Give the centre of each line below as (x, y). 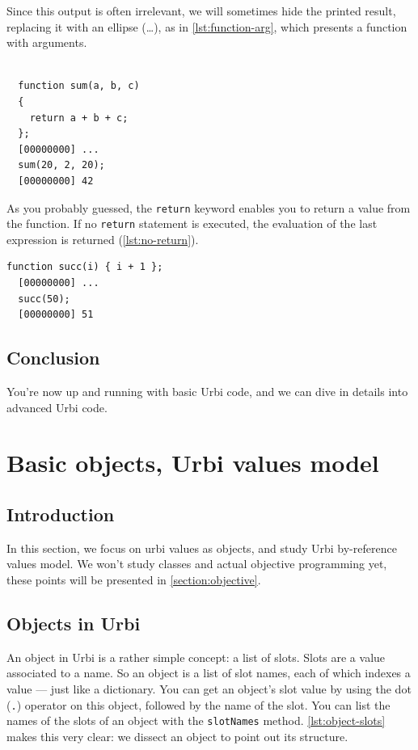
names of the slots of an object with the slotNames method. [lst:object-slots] (196, 721)
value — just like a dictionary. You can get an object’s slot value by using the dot (209, 688)
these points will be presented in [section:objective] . (134, 579)
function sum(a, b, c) (79, 86)
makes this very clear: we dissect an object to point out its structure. (177, 736)
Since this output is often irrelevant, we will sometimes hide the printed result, (201, 11)
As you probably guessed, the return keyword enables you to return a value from (209, 207)
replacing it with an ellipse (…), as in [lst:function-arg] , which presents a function (207, 26)
